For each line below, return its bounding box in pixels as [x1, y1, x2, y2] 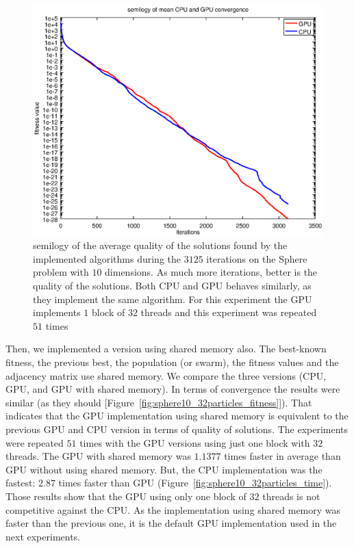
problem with [33, 265, 89, 279]
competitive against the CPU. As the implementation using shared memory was [5, 502, 341, 517]
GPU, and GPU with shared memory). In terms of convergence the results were [5, 382, 340, 396]
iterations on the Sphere [206, 251, 307, 265]
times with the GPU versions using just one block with [79, 435, 310, 449]
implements [33, 305, 81, 319]
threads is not [262, 488, 320, 503]
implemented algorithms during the [33, 251, 181, 265]
